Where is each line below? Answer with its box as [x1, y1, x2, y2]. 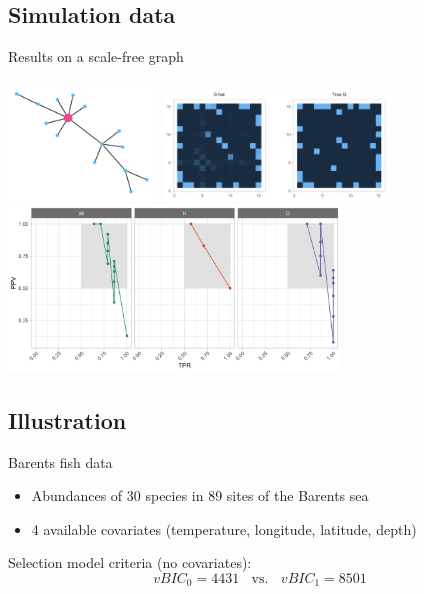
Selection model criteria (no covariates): [8, 552, 252, 573]
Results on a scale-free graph [8, 46, 184, 67]
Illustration [8, 404, 127, 435]
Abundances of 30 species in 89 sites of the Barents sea [31, 485, 369, 506]
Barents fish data [8, 451, 113, 472]
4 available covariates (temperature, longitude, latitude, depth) [31, 518, 417, 539]
